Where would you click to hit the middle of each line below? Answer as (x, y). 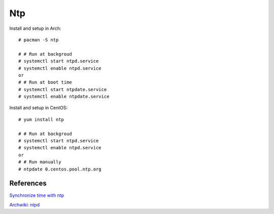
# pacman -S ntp (39, 40)
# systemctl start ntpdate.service (63, 89)
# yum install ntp (41, 119)
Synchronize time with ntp (37, 195)
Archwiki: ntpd (25, 204)
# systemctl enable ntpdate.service (64, 97)
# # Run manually (40, 162)
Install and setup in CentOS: (39, 108)
